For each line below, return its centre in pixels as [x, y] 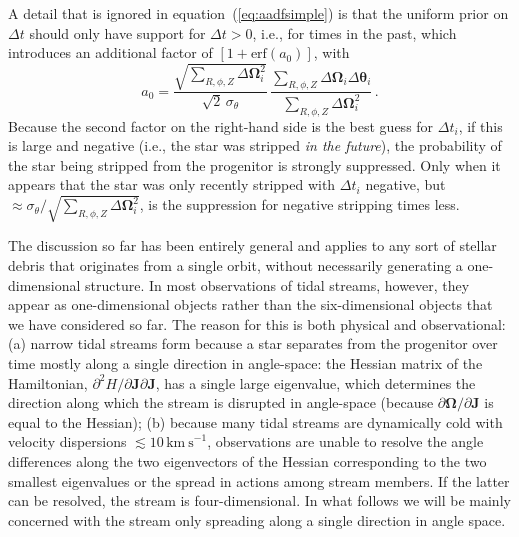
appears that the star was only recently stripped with [172, 184]
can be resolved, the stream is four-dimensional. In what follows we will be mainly [259, 500]
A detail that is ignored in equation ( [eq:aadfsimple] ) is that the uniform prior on [258, 13]
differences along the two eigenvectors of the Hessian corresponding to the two [247, 460]
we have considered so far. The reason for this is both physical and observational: [257, 323]
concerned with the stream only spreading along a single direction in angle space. [257, 519]
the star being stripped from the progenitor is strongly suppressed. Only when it [254, 164]
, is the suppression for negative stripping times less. [299, 204]
